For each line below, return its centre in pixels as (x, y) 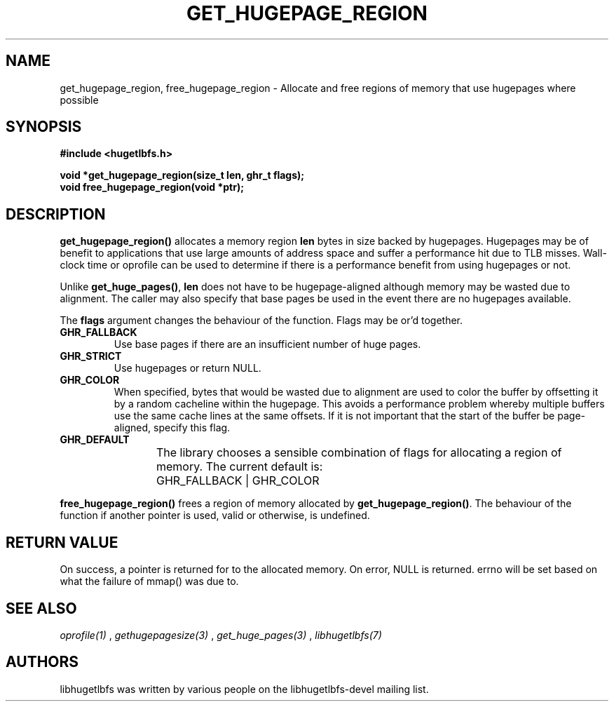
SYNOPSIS (44, 127)
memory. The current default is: (240, 467)
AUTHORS (42, 662)
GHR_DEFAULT (95, 440)
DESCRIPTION (56, 214)
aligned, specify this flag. (172, 428)
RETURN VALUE (62, 542)
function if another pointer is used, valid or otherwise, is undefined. (215, 516)
